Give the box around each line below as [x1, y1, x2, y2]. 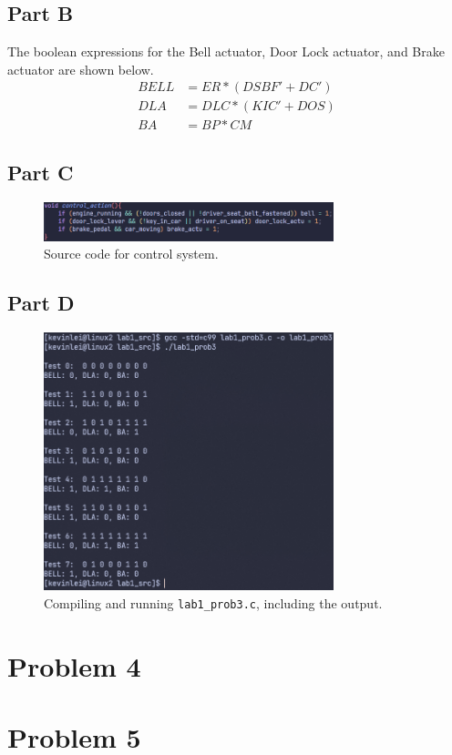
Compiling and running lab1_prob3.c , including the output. [44, 594, 383, 613]
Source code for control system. [44, 244, 219, 263]
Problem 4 [7, 647, 141, 684]
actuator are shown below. [7, 59, 154, 78]
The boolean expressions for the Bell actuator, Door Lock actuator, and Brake [7, 42, 445, 61]
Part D [7, 289, 75, 317]
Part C [7, 158, 74, 186]
